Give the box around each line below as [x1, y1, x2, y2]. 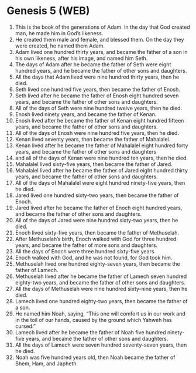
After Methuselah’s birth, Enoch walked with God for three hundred [15, 235, 177, 242]
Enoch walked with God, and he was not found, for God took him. [15, 254, 173, 261]
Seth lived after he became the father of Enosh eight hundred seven [15, 92, 179, 99]
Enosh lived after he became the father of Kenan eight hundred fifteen [15, 117, 184, 124]
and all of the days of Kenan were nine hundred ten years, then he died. [15, 154, 188, 161]
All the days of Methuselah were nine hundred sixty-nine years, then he [15, 285, 188, 292]
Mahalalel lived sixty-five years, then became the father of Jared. [15, 160, 173, 168]
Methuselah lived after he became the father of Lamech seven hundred [15, 273, 187, 280]
